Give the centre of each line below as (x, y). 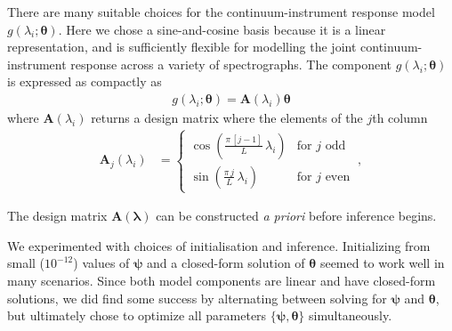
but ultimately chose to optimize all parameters (137, 315)
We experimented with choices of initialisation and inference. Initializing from (219, 245)
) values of (101, 263)
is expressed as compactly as (85, 81)
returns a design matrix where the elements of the (227, 117)
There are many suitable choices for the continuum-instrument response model (221, 12)
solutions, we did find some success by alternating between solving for (197, 298)
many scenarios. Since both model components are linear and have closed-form (222, 280)
